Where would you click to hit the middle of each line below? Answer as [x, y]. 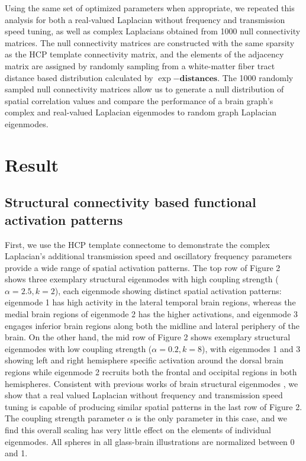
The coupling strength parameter [65, 418]
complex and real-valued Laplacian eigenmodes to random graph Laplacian [141, 112]
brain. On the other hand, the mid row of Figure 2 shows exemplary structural [148, 337]
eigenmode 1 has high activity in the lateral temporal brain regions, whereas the [150, 302]
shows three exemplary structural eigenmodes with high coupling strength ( [142, 279]
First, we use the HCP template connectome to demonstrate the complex [137, 244]
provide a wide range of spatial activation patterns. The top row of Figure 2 [143, 267]
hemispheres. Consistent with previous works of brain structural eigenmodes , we [152, 383]
